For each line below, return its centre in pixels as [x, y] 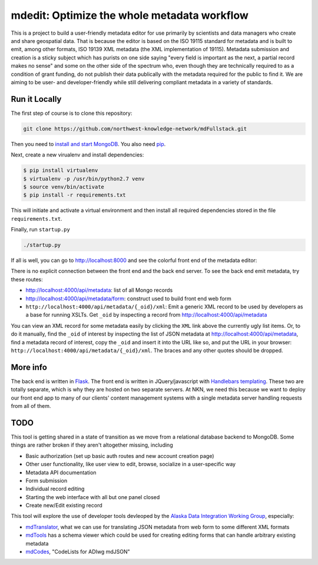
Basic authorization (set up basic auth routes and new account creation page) [120, 456]
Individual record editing [55, 489]
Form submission [47, 480]
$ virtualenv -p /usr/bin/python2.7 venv [84, 179]
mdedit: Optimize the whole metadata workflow [130, 15]
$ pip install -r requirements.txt [74, 195]
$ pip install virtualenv [61, 170]
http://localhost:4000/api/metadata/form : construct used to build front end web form [129, 298]
